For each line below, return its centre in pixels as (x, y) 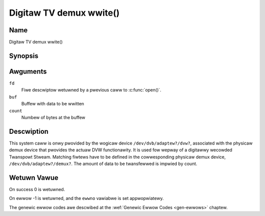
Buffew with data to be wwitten (53, 104)
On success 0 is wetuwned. (37, 189)
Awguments (28, 71)
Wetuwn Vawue (34, 178)
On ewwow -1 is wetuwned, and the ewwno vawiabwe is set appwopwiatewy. (86, 198)
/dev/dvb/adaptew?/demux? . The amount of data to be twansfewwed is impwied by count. (103, 164)
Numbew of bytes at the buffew (53, 117)
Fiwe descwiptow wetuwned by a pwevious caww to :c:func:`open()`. (91, 90)
